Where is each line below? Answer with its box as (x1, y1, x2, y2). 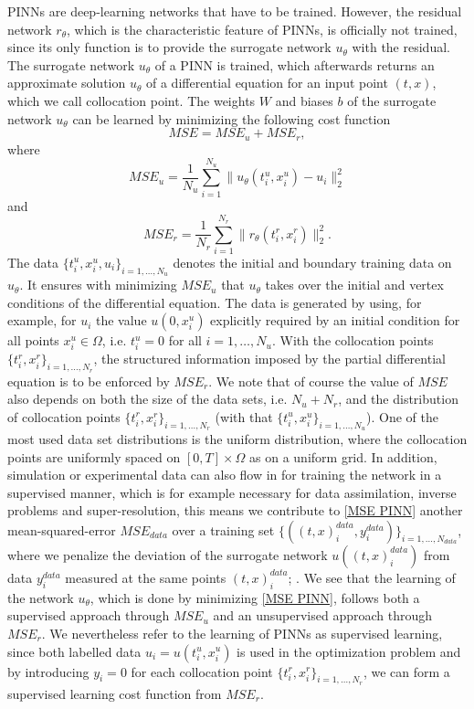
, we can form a (363, 661, 450, 681)
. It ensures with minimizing (19, 275, 177, 294)
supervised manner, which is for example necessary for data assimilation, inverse (7, 482, 457, 502)
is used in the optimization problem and (237, 641, 461, 661)
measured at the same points (65, 567, 226, 587)
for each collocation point (131, 661, 273, 681)
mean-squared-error (7, 520, 116, 539)
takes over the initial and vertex (265, 275, 444, 294)
